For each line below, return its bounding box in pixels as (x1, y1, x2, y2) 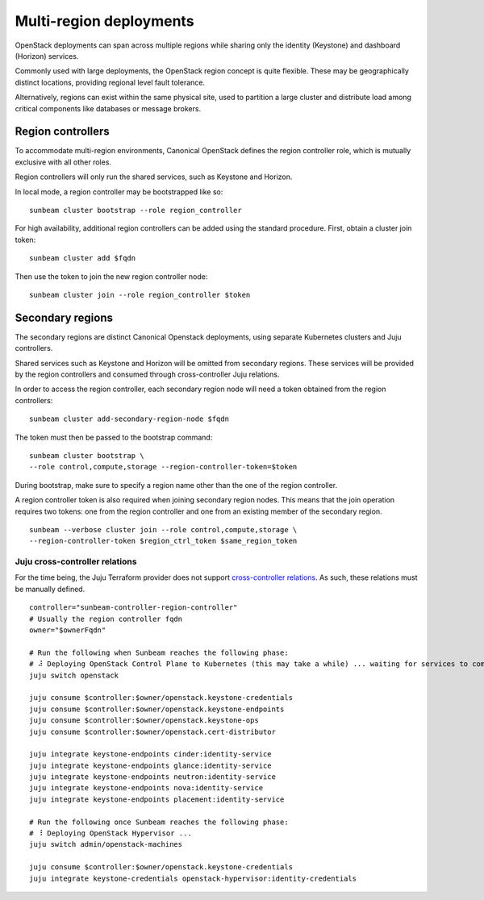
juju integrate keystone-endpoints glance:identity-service (29, 760, 272, 770)
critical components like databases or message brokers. (15, 103, 202, 113)
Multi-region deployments (15, 12, 194, 30)
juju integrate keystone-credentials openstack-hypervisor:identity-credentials (29, 873, 357, 883)
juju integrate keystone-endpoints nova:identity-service (29, 783, 264, 793)
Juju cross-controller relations (15, 556, 137, 568)
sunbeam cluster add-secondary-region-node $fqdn (29, 415, 230, 423)
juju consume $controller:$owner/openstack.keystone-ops (29, 716, 260, 725)
